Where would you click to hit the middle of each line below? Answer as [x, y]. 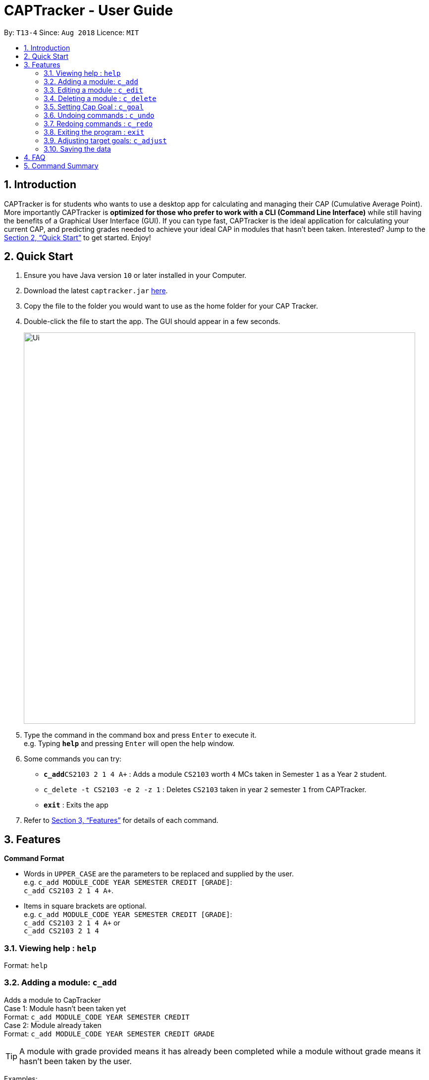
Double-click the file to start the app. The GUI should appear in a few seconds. [152, 322]
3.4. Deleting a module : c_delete [100, 98]
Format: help [26, 966]
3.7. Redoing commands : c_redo [98, 123]
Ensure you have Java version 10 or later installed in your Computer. [135, 275]
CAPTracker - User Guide [89, 10]
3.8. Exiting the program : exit [94, 132]
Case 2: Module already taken [53, 1025]
